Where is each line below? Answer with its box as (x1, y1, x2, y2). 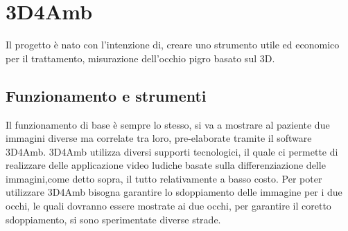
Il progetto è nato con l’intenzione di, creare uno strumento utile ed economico (6, 37, 340, 52)
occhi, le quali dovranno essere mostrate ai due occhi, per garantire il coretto (6, 198, 331, 213)
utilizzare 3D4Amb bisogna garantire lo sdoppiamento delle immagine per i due (6, 185, 342, 199)
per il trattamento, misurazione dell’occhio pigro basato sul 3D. (6, 50, 275, 65)
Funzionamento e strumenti (6, 84, 207, 106)
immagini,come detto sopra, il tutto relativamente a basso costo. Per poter (6, 171, 322, 185)
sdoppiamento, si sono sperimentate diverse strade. (6, 212, 221, 226)
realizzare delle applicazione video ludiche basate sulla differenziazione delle (6, 158, 326, 172)
